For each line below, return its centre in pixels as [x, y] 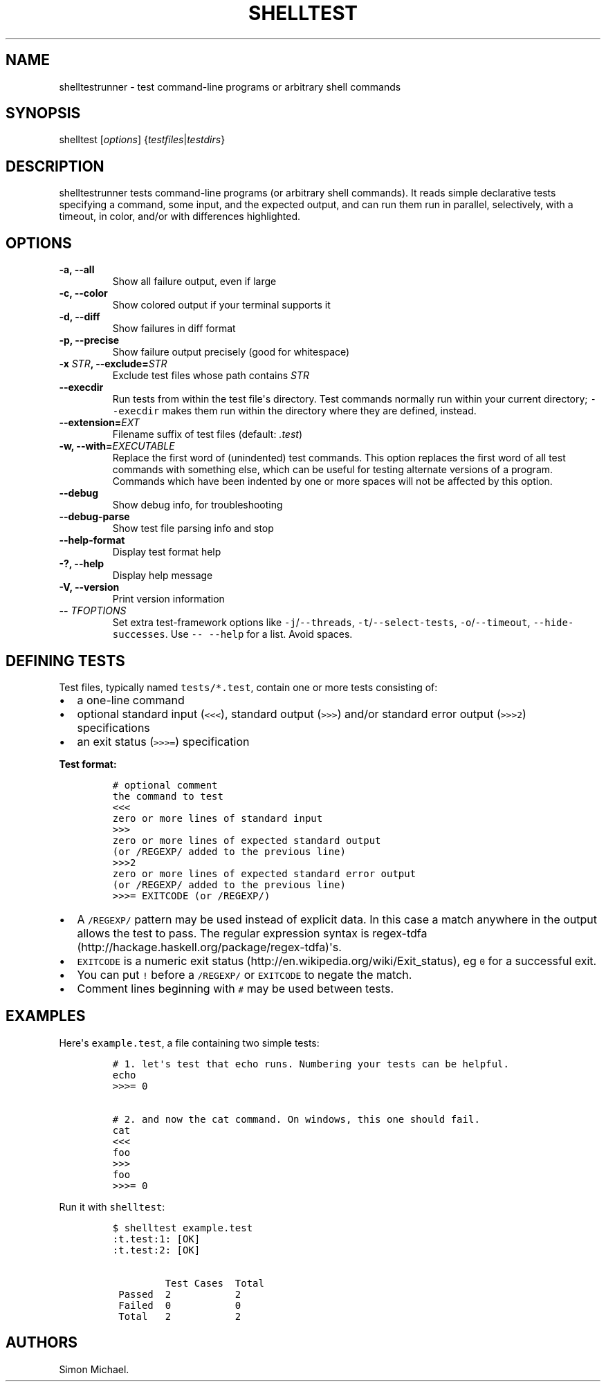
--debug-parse [94, 517]
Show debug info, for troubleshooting [198, 505]
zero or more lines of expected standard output [247, 840]
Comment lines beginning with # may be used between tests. [236, 988]
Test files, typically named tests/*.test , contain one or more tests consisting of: [248, 687]
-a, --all [77, 270]
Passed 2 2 [180, 1294]
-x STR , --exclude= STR [113, 364]
